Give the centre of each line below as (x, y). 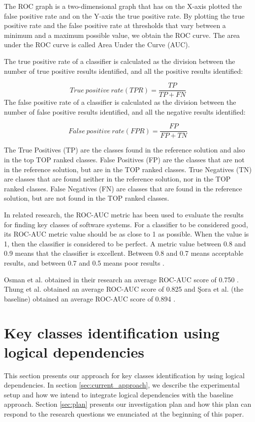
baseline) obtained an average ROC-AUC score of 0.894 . (90, 298)
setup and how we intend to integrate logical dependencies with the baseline (119, 394)
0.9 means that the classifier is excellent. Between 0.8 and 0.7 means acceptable (124, 253)
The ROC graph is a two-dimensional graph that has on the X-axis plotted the (123, 6)
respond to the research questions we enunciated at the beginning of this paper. (124, 414)
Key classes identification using (112, 332)
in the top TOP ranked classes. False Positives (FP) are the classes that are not (124, 160)
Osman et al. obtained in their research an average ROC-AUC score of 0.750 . (121, 279)
